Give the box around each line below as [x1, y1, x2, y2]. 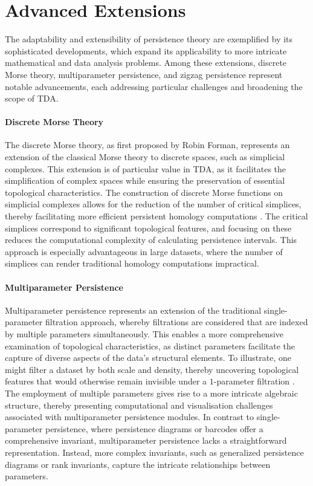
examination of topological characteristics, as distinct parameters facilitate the [5, 339, 295, 352]
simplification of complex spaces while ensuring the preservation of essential [5, 174, 285, 187]
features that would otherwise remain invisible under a [5, 375, 207, 387]
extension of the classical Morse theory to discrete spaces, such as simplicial [5, 151, 285, 163]
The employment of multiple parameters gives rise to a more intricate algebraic [5, 386, 298, 399]
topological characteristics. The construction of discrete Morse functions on [5, 186, 283, 198]
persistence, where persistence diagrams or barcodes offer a [45, 422, 263, 435]
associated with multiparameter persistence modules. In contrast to [5, 410, 254, 423]
